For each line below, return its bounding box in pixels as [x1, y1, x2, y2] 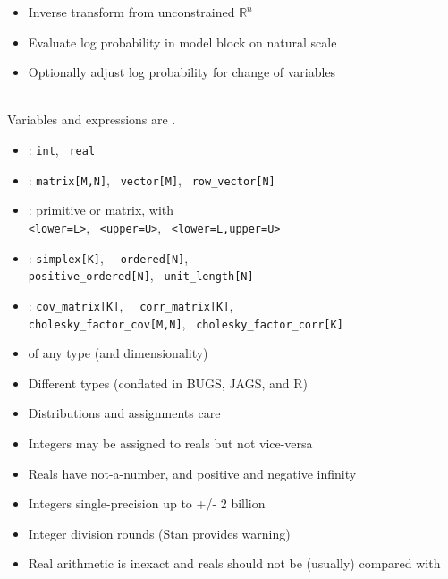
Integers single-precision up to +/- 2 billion [28, 494, 266, 513]
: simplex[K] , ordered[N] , [28, 248, 189, 267]
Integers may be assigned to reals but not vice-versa [28, 433, 313, 452]
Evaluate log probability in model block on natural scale [28, 32, 337, 51]
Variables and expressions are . [7, 110, 176, 129]
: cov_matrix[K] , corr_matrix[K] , [28, 295, 233, 314]
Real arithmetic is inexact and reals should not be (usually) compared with [28, 554, 441, 573]
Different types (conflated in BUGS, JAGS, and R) [28, 373, 309, 392]
